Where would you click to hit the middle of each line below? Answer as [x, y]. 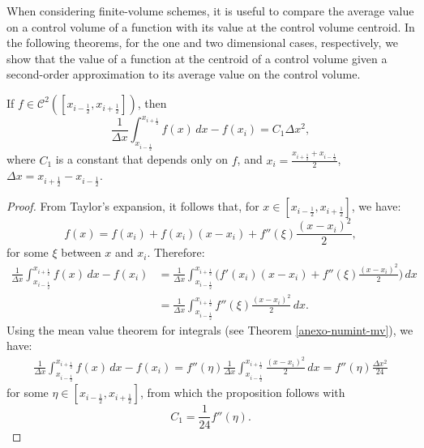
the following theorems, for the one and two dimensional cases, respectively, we [203, 43]
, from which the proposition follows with [242, 393]
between [81, 252]
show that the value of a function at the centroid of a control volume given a [197, 58]
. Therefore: [176, 252]
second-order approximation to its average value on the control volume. [184, 74]
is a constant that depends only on [142, 159]
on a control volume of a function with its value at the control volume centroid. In [211, 26]
